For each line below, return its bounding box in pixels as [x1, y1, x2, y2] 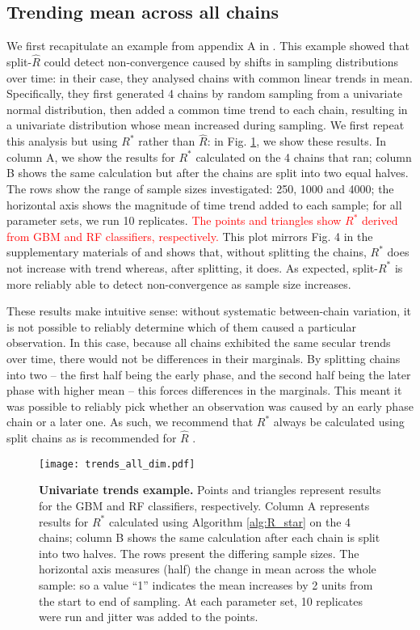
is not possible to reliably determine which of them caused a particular [6, 318, 356, 335]
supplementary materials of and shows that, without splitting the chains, [6, 243, 367, 260]
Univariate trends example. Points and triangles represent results [39, 481, 381, 498]
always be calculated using [273, 413, 405, 430]
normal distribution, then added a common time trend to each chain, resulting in [6, 100, 408, 117]
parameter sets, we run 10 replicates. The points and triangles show [6, 212, 342, 229]
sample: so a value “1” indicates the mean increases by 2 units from [39, 576, 373, 593]
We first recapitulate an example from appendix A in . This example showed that [6, 37, 409, 54]
